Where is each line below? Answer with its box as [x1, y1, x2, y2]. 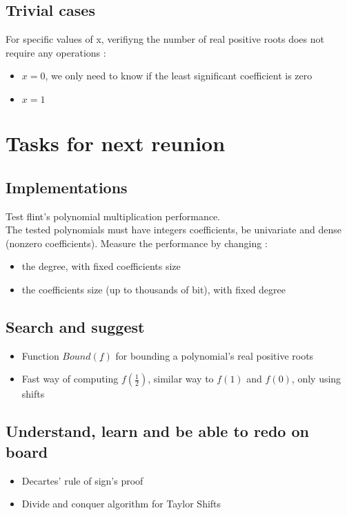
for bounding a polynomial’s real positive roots [115, 348, 314, 362]
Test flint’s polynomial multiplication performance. [6, 208, 220, 223]
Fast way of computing [21, 371, 119, 386]
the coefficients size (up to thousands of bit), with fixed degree [21, 282, 286, 296]
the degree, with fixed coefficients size [21, 259, 181, 273]
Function [21, 348, 59, 362]
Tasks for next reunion [6, 129, 226, 157]
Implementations [6, 176, 128, 197]
